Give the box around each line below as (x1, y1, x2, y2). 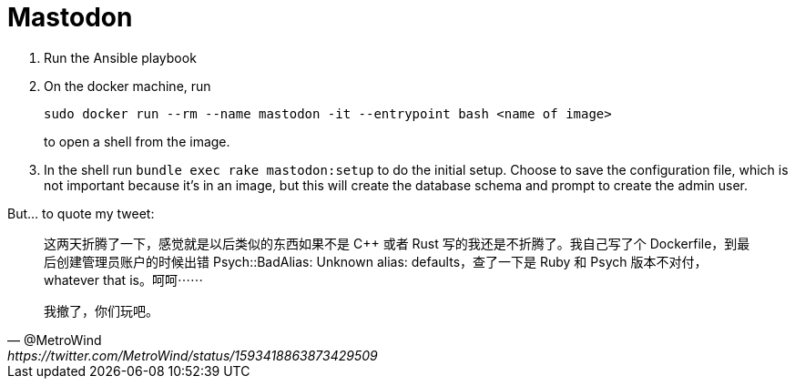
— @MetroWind (7, 331, 102, 348)
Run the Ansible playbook (44, 49, 197, 66)
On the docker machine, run (44, 77, 211, 94)
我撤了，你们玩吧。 (44, 302, 158, 319)
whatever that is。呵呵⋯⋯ (44, 271, 203, 288)
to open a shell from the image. (44, 133, 230, 149)
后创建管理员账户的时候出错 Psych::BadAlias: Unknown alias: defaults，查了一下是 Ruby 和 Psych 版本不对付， (44, 253, 708, 269)
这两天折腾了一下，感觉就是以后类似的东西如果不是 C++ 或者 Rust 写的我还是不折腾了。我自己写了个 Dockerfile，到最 (44, 235, 750, 251)
